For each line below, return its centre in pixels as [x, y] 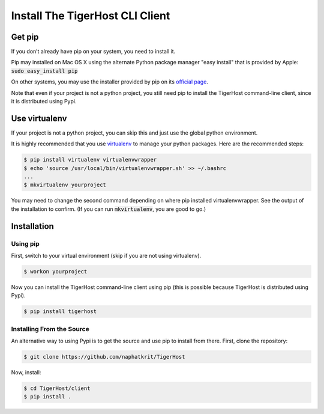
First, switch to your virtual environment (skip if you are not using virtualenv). [106, 256]
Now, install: [26, 373]
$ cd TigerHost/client [57, 388]
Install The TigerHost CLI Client [91, 16]
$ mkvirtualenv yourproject [65, 185]
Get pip [25, 37]
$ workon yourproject [55, 271]
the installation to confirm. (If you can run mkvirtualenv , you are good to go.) [109, 209]
